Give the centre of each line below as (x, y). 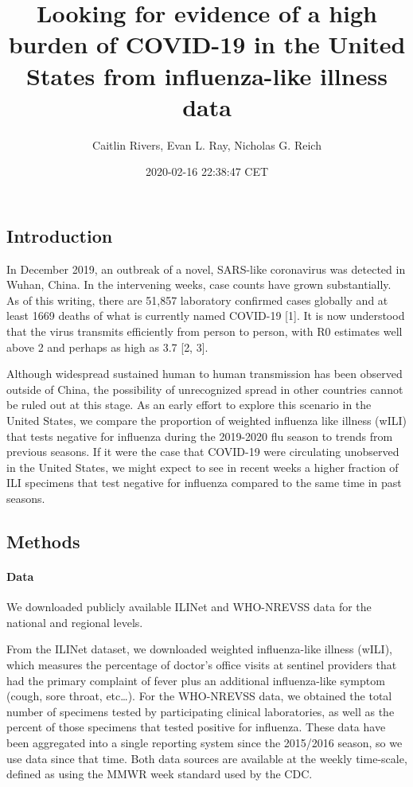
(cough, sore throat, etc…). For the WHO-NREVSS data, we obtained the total (199, 696)
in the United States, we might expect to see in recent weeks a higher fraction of (203, 467)
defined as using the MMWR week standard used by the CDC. (160, 774)
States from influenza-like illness (207, 75)
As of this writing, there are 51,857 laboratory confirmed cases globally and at (197, 300)
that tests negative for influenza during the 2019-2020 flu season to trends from (200, 436)
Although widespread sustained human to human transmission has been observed (205, 374)
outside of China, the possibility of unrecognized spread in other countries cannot (205, 389)
